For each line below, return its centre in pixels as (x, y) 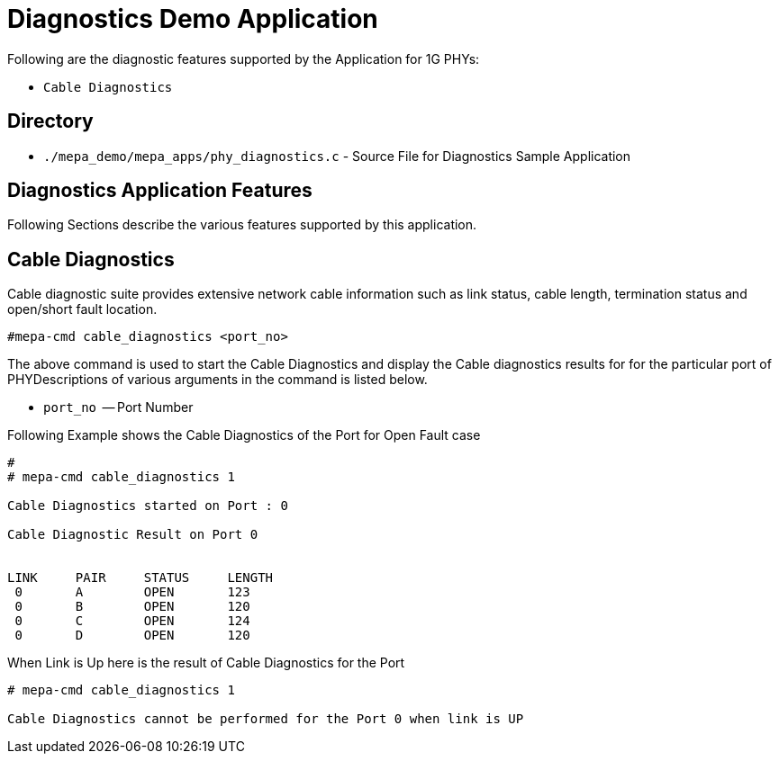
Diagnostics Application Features (160, 191)
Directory (50, 121)
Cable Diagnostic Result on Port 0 (133, 535)
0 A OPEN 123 (132, 592)
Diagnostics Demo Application (193, 19)
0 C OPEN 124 (132, 621)
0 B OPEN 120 (132, 607)
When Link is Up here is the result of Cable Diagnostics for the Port (206, 663)
